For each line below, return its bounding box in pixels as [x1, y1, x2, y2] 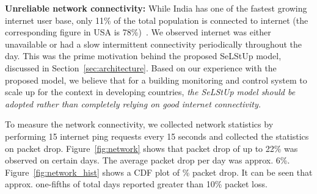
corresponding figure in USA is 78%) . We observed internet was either [5, 26, 271, 38]
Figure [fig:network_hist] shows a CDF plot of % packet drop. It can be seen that [5, 165, 313, 178]
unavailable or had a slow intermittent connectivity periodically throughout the [5, 37, 302, 50]
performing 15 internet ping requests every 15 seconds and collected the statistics [5, 129, 309, 142]
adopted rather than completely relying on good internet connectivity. [5, 97, 261, 110]
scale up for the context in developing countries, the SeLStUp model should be [5, 85, 296, 98]
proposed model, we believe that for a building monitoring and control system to [5, 73, 307, 86]
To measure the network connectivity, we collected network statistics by [5, 118, 274, 131]
